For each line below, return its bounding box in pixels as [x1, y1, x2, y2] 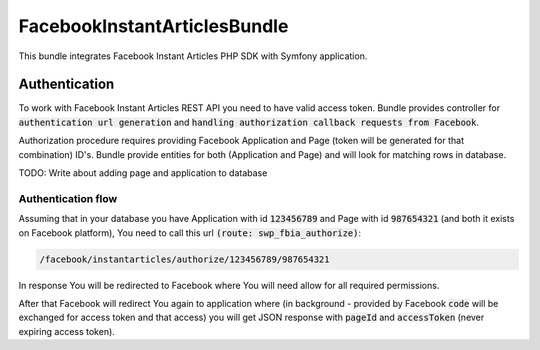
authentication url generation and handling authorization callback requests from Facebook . [18, 116, 480, 128]
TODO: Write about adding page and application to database [18, 167, 268, 179]
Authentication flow [18, 191, 118, 205]
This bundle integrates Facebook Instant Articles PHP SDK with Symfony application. [18, 50, 368, 62]
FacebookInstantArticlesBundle [18, 15, 289, 37]
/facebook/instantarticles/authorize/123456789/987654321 [39, 253, 330, 265]
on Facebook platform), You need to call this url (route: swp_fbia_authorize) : [18, 226, 362, 239]
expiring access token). [18, 325, 115, 337]
